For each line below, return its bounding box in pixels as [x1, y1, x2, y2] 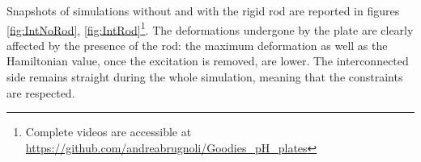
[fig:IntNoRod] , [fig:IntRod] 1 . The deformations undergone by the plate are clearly [6, 19, 414, 38]
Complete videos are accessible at [25, 123, 192, 140]
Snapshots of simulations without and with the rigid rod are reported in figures [6, 2, 400, 19]
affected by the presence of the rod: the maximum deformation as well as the [6, 36, 388, 53]
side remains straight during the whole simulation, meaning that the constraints [6, 69, 403, 85]
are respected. [6, 84, 75, 101]
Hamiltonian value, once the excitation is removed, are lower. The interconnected [6, 52, 409, 69]
